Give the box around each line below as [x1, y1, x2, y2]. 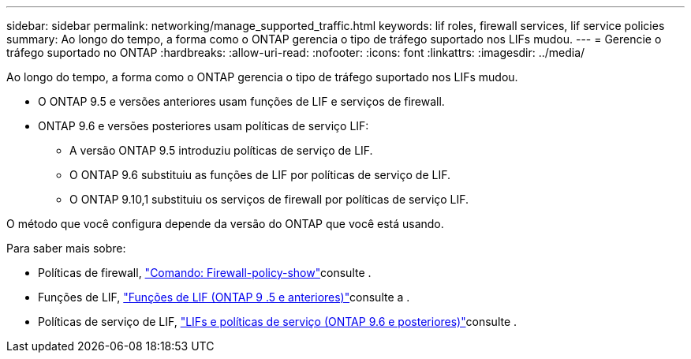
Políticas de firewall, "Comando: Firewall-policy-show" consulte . [38, 266, 372, 279]
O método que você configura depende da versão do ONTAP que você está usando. [6, 217, 444, 230]
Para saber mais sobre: [6, 241, 126, 255]
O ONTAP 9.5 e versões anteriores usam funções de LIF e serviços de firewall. [38, 95, 445, 108]
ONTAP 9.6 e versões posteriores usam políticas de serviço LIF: [38, 119, 369, 133]
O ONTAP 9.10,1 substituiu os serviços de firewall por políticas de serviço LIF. [69, 193, 469, 206]
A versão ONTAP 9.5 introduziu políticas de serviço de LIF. [69, 144, 373, 157]
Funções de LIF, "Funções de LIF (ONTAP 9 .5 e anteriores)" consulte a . [38, 290, 410, 304]
